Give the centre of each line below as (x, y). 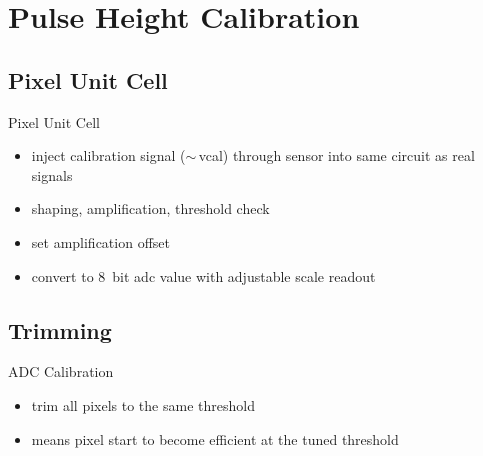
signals (52, 174)
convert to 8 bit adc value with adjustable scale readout (203, 275)
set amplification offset (100, 241)
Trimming (60, 329)
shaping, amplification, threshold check (150, 208)
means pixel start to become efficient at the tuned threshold (215, 438)
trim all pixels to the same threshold (143, 404)
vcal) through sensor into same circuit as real (336, 155)
